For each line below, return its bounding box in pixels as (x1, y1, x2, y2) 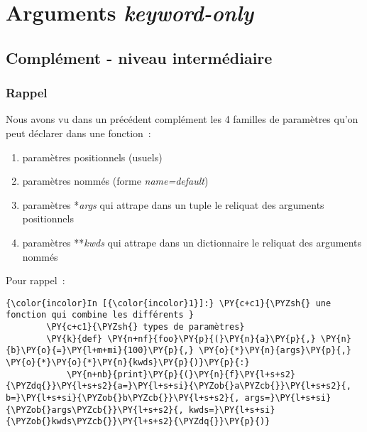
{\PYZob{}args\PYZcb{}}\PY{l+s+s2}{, (6, 404, 184, 415)
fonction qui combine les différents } (6, 310, 194, 320)
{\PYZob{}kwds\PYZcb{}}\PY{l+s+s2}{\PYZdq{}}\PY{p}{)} (6, 416, 270, 427)
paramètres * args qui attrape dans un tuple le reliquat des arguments (22, 197, 324, 212)
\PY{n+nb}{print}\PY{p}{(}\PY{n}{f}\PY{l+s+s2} (66, 369, 296, 379)
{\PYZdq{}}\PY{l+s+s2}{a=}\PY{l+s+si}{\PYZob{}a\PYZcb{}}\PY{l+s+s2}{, (6, 381, 351, 391)
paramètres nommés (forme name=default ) (22, 173, 209, 188)
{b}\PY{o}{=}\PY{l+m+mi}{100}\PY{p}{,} (6, 345, 194, 356)
